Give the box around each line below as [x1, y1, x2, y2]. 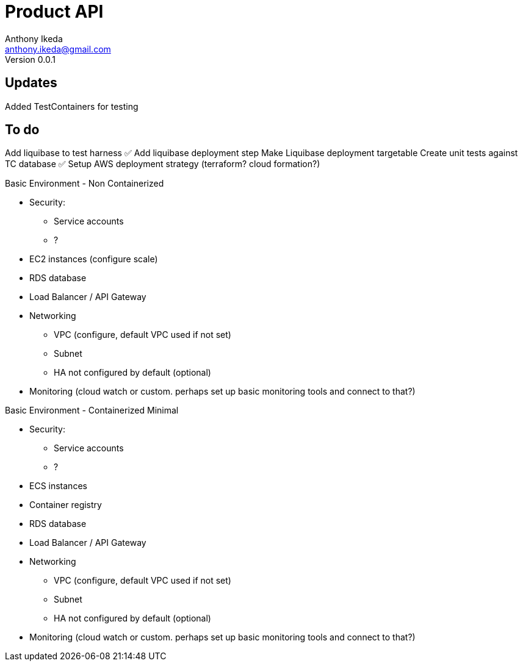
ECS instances [29, 481, 87, 492]
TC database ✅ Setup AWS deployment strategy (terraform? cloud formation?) [5, 159, 320, 170]
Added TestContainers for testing [5, 101, 139, 112]
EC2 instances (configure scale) [29, 254, 158, 265]
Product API [5, 1, 104, 22]
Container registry [29, 500, 102, 510]
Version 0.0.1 [5, 54, 56, 65]
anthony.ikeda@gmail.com [5, 43, 111, 54]
